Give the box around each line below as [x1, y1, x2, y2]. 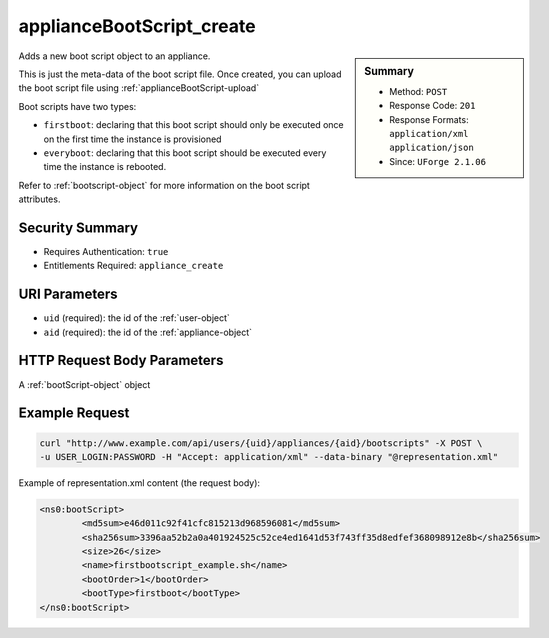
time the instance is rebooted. [43, 161, 167, 173]
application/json [389, 142, 474, 154]
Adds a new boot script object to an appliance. [18, 50, 211, 62]
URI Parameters [18, 286, 119, 303]
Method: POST [389, 85, 448, 97]
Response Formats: [389, 113, 469, 125]
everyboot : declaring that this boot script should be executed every [43, 146, 327, 159]
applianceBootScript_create [18, 15, 256, 37]
